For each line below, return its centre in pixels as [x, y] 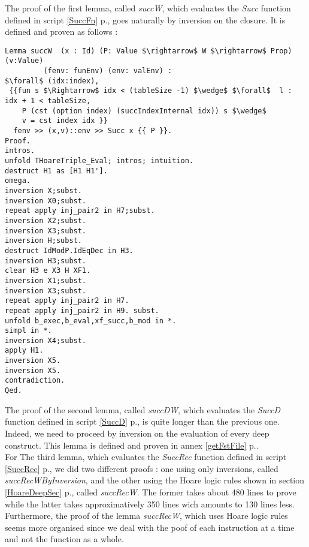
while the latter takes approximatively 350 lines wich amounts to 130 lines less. [150, 504]
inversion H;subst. [43, 241]
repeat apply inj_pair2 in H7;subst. [80, 211]
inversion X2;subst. [46, 220]
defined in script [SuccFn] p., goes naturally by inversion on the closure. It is [145, 19]
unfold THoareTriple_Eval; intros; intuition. [99, 161]
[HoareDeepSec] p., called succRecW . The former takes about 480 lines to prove [151, 492]
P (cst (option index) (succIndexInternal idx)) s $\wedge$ [144, 111]
